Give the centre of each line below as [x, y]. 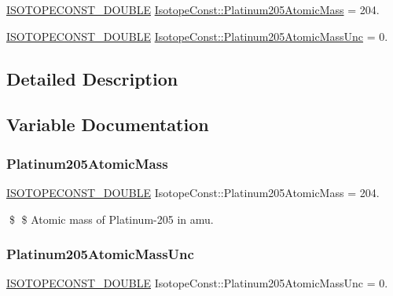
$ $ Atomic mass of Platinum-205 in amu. [111, 219]
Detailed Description [92, 78]
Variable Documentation [108, 124]
